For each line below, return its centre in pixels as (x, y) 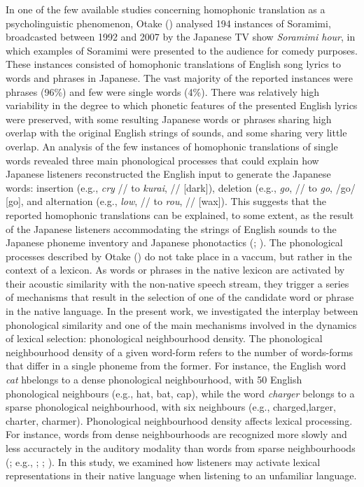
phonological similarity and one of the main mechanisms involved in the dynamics (181, 324)
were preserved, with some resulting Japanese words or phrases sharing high (169, 119)
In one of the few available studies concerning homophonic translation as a (166, 9)
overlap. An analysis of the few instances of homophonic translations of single (172, 146)
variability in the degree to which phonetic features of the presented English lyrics (182, 105)
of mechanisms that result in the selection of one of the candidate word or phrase (180, 297)
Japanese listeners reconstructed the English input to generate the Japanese (168, 174)
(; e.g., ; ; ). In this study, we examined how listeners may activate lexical (163, 461)
